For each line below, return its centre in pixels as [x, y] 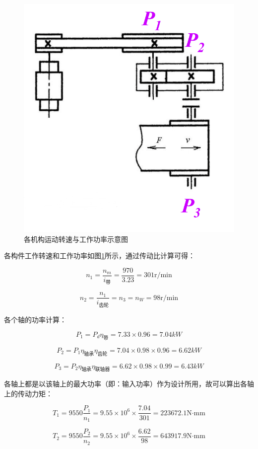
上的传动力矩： [28, 393]
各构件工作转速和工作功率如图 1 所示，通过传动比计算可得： [99, 256]
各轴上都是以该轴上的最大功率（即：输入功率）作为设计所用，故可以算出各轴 [129, 384]
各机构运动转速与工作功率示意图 [76, 239]
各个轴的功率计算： [35, 320]
